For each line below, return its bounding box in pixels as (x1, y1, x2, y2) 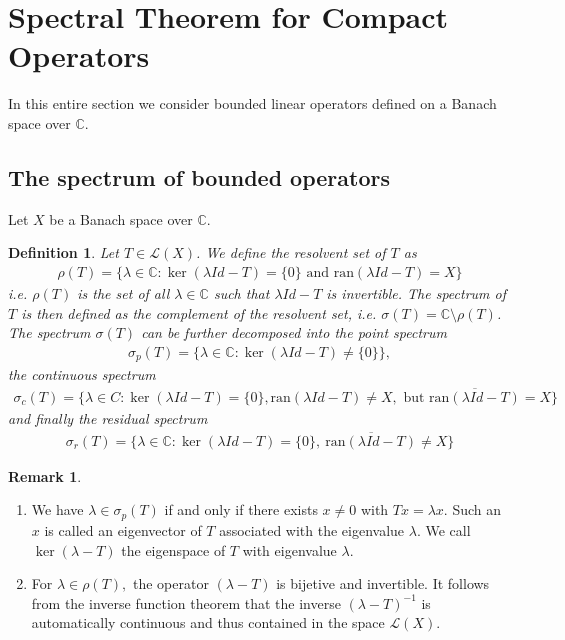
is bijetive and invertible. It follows (276, 573, 490, 594)
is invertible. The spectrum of (326, 282, 506, 303)
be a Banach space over (49, 208, 193, 229)
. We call (416, 519, 471, 540)
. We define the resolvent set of (196, 242, 386, 263)
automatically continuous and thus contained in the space (31, 612, 385, 633)
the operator (133, 573, 209, 594)
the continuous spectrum (8, 364, 156, 385)
